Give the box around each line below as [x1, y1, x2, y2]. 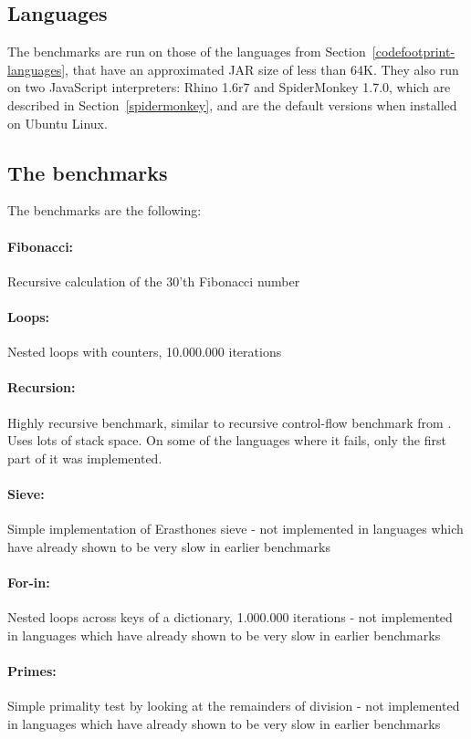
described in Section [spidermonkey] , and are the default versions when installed [7, 95, 457, 114]
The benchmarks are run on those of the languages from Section [7, 42, 366, 61]
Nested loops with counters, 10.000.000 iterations [7, 342, 282, 361]
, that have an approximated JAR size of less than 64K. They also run [65, 59, 459, 78]
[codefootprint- [372, 42, 455, 61]
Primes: [7, 661, 57, 680]
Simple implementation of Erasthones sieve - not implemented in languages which [7, 519, 464, 538]
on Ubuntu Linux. [7, 113, 108, 132]
